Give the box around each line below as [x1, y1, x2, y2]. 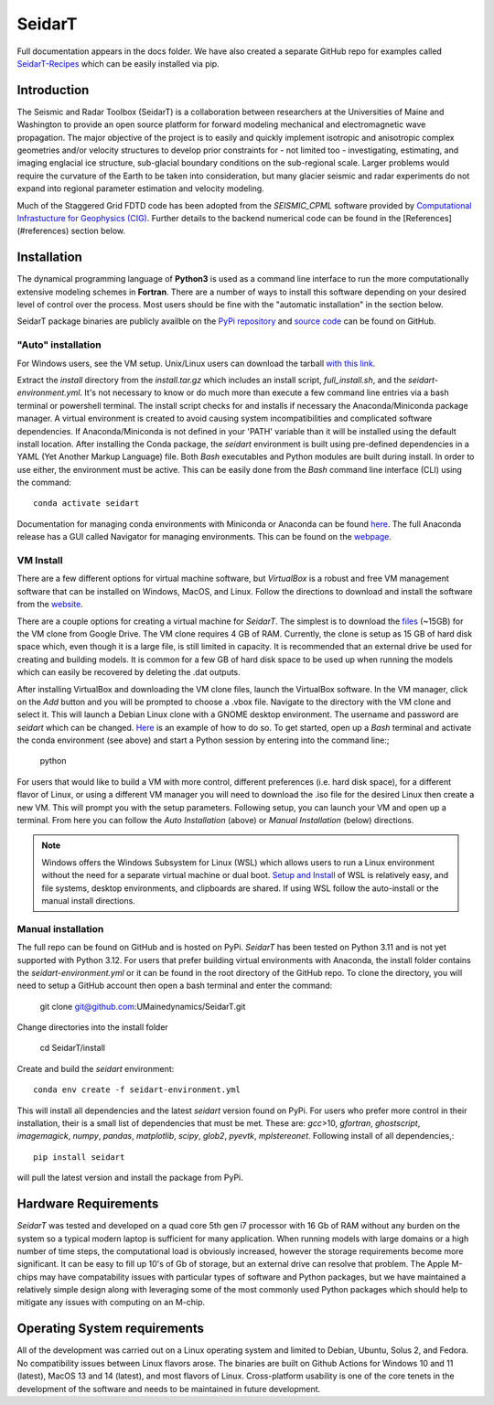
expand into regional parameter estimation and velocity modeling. [16, 183, 264, 194]
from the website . [16, 599, 84, 610]
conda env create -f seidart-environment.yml [33, 1085, 242, 1095]
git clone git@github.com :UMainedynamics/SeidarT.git [39, 1001, 246, 1012]
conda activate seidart [33, 499, 140, 509]
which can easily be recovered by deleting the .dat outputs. [16, 667, 242, 678]
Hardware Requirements [16, 1196, 159, 1212]
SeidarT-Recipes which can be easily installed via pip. [16, 58, 220, 69]
